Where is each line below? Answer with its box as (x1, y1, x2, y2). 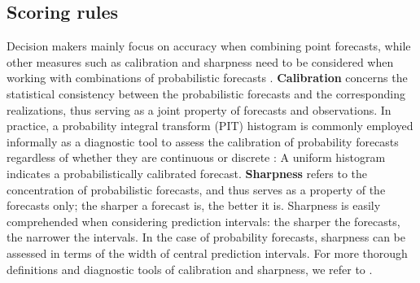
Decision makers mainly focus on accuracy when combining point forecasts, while (7, 37, 411, 54)
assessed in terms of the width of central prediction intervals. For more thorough (7, 244, 408, 261)
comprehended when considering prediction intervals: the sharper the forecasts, (7, 212, 400, 229)
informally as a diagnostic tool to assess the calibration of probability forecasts (7, 133, 399, 150)
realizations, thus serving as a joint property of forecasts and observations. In (7, 101, 392, 118)
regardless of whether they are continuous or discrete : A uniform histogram (7, 149, 386, 166)
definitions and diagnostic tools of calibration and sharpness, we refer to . (7, 260, 373, 277)
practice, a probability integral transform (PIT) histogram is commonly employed (7, 117, 413, 134)
